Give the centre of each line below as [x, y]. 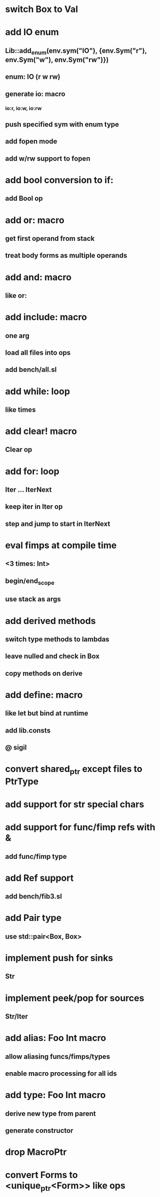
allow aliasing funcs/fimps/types [58, 1056]
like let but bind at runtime [47, 713]
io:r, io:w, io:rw [23, 108]
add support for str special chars [75, 804]
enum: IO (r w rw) [33, 77]
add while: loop [37, 391]
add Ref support [39, 878]
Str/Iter [17, 1016]
